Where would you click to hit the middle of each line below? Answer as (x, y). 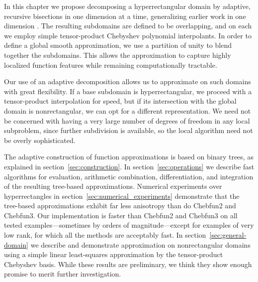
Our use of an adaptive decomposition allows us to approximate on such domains (128, 81)
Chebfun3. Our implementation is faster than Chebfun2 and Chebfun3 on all (121, 215)
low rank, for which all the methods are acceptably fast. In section (105, 235)
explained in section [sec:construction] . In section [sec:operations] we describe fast (129, 166)
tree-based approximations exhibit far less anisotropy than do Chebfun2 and (120, 206)
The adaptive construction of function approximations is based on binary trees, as (129, 157)
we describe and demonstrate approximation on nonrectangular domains (140, 244)
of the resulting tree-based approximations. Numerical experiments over (113, 186)
